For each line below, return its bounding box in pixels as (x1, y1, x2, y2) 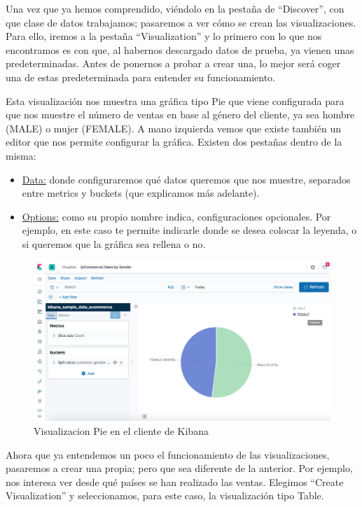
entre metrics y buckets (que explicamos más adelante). (22, 186, 260, 200)
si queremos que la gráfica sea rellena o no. (22, 236, 206, 251)
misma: (6, 148, 36, 162)
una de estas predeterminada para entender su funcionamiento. (6, 69, 276, 84)
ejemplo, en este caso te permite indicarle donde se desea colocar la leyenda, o (22, 223, 357, 237)
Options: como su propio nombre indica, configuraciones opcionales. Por (22, 209, 331, 223)
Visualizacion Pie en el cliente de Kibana (34, 424, 209, 438)
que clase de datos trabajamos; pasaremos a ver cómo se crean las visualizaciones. (6, 15, 356, 29)
